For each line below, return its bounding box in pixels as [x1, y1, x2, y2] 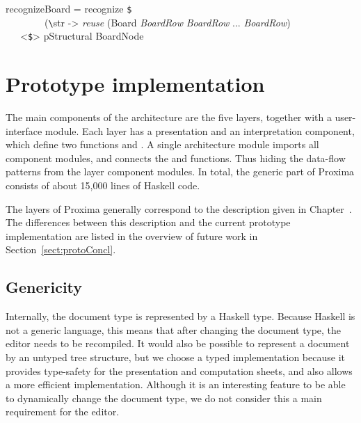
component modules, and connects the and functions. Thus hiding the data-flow [6, 150, 346, 165]
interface [6, 123, 42, 138]
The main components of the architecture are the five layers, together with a [6, 110, 332, 125]
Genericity [6, 276, 83, 298]
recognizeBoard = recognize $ [6, 1, 132, 15]
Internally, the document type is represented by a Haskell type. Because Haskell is [6, 309, 355, 324]
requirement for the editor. [6, 404, 120, 419]
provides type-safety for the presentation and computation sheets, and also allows [6, 363, 353, 378]
